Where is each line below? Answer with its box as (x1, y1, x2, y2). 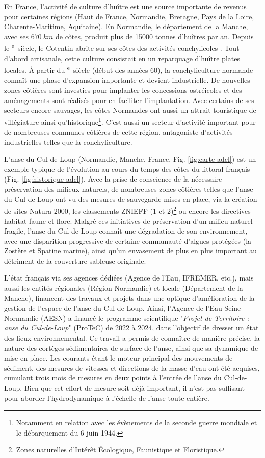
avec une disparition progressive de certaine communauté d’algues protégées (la (4, 235, 252, 246)
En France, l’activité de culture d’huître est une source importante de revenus (4, 1, 247, 11)
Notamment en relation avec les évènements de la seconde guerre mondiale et (16, 417, 257, 428)
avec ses (4, 31, 29, 41)
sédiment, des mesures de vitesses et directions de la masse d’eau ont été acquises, (4, 362, 260, 373)
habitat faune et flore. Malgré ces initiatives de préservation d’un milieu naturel (4, 215, 253, 226)
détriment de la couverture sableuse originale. (4, 255, 146, 266)
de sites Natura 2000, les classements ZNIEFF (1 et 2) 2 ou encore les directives (4, 204, 251, 216)
